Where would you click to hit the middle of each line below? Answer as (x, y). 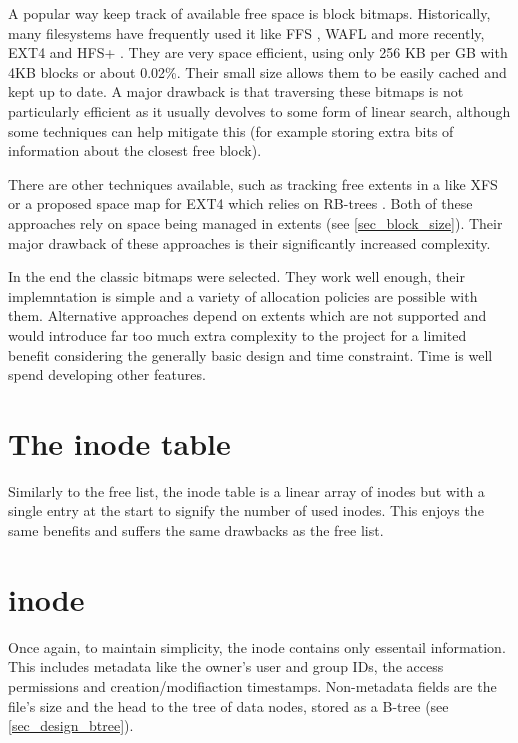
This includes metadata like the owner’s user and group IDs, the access (226, 666)
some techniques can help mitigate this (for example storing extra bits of (231, 130)
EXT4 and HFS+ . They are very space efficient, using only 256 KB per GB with (258, 52)
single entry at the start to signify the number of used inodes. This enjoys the (246, 510)
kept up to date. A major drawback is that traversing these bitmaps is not (236, 91)
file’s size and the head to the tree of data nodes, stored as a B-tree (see (228, 705)
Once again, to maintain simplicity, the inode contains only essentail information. (257, 646)
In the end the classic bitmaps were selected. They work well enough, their (236, 276)
